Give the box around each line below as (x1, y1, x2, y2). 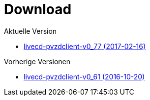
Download (4, 1, 72, 18)
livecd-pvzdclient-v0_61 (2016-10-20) (24, 72, 145, 81)
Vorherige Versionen (4, 57, 71, 66)
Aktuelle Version (4, 26, 57, 35)
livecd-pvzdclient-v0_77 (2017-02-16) (24, 42, 146, 50)
